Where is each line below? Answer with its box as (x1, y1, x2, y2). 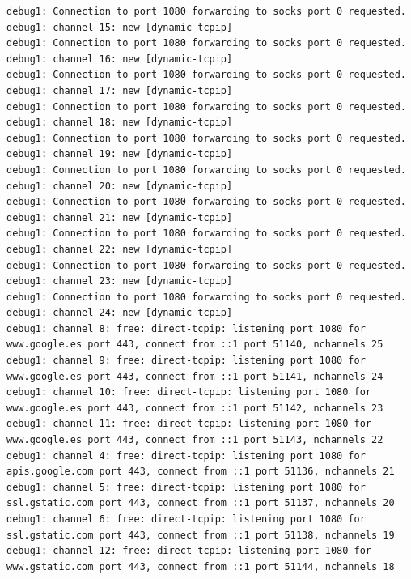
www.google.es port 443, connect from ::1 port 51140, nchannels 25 (6, 338, 383, 351)
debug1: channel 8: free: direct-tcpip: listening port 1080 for (6, 322, 366, 334)
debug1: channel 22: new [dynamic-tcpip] (6, 243, 233, 255)
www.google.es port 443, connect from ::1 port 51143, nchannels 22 (6, 434, 383, 446)
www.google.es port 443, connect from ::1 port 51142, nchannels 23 (6, 402, 383, 414)
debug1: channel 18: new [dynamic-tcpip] (6, 117, 233, 129)
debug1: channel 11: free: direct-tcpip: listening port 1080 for (6, 418, 372, 430)
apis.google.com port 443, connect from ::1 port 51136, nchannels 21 (6, 466, 395, 478)
